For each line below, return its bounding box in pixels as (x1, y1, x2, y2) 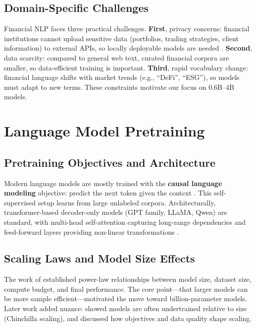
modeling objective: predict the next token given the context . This (4, 188, 212, 198)
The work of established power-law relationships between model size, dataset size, (4, 274, 252, 284)
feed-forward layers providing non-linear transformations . (4, 226, 179, 237)
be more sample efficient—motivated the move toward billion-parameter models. (4, 293, 247, 304)
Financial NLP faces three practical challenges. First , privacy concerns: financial (4, 23, 250, 34)
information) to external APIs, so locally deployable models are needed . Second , (4, 43, 253, 53)
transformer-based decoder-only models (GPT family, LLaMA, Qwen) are (4, 207, 227, 217)
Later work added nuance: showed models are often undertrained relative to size (4, 303, 247, 314)
